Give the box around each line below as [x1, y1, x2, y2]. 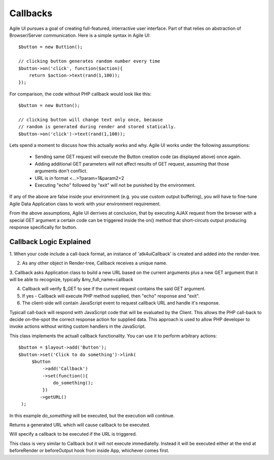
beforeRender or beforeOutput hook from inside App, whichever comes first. [9, 447, 169, 453]
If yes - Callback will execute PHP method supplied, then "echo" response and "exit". [22, 293, 200, 299]
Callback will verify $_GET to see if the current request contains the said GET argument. [22, 286, 205, 292]
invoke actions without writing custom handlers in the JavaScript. [9, 323, 146, 329]
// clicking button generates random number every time [18, 58, 160, 64]
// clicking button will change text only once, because [18, 117, 163, 123]
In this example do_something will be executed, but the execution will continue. [9, 412, 175, 418]
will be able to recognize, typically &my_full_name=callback [9, 277, 133, 282]
